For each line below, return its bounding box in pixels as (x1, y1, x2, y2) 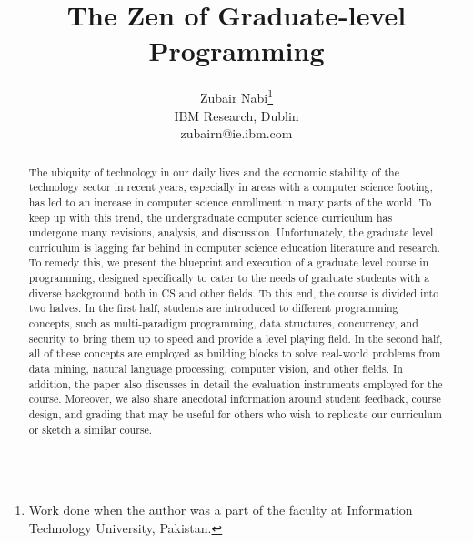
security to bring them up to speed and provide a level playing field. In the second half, (28, 330, 443, 346)
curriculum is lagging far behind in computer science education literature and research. (28, 239, 440, 255)
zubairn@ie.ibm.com (180, 124, 293, 143)
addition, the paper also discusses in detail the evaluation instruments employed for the (28, 376, 443, 391)
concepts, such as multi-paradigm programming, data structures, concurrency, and (28, 316, 418, 331)
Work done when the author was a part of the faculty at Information (28, 500, 413, 519)
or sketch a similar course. (28, 421, 153, 437)
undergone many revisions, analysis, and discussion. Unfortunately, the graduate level (28, 225, 434, 240)
